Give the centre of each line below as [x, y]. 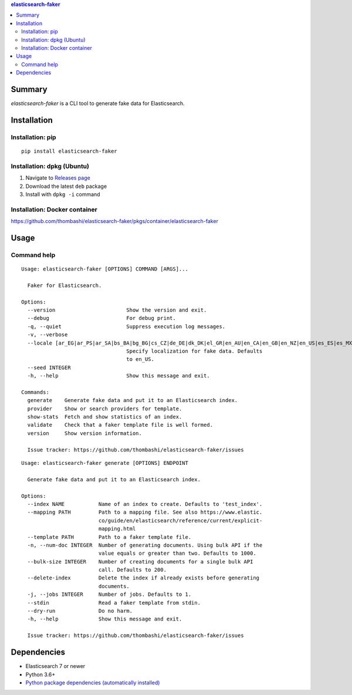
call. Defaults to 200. [133, 570]
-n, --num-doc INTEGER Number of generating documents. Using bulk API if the [145, 545]
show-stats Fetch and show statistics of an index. [105, 417]
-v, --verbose [48, 335]
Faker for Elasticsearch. [65, 285]
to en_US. [141, 359]
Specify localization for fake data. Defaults [194, 351]
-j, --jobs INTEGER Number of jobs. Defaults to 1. [109, 595]
